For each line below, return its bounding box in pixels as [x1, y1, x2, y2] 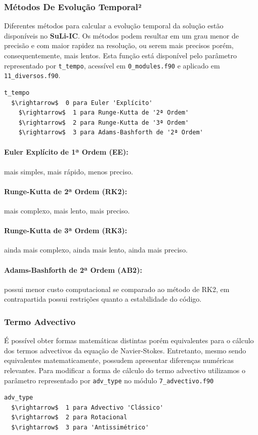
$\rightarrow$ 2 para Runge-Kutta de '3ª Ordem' [18, 119, 189, 126]
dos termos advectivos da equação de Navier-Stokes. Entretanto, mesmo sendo [4, 345, 246, 355]
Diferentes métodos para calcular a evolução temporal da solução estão [4, 20, 224, 31]
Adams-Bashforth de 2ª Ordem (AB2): [4, 264, 142, 275]
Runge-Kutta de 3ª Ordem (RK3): [4, 225, 127, 236]
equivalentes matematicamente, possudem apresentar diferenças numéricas [4, 355, 234, 366]
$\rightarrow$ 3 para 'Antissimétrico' [11, 424, 149, 431]
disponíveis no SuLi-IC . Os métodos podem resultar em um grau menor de [4, 30, 239, 41]
